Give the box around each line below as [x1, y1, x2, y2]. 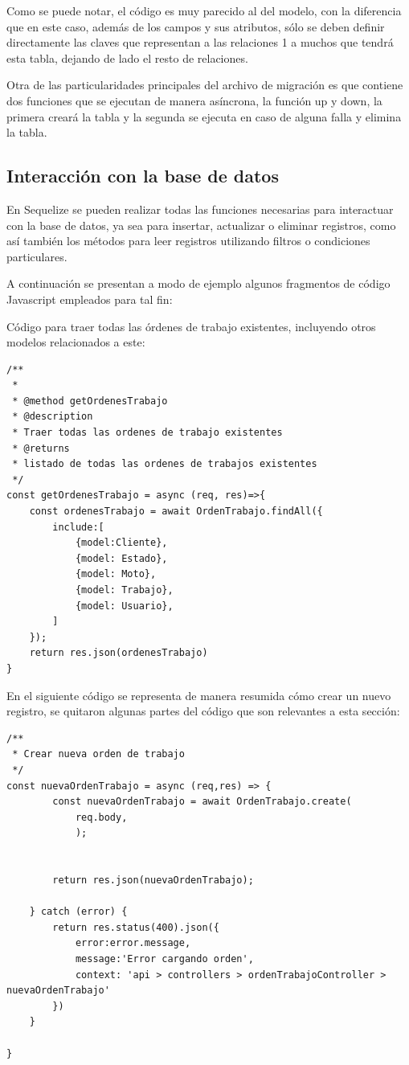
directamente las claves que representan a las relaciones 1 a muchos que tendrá [6, 34, 394, 51]
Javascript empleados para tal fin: [6, 290, 173, 307]
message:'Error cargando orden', [75, 953, 254, 965]
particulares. [6, 248, 67, 264]
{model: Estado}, [75, 552, 168, 564]
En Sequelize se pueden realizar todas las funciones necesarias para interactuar [6, 200, 394, 217]
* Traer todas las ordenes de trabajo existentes [12, 427, 283, 439]
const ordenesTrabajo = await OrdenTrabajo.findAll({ [29, 506, 323, 518]
